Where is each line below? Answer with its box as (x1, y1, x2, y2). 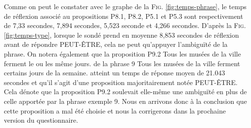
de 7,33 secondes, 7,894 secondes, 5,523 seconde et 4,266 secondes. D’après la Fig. (4, 20, 246, 30)
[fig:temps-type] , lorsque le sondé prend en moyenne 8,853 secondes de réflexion (4, 29, 239, 40)
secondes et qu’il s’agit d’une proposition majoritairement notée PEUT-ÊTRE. (4, 77, 238, 87)
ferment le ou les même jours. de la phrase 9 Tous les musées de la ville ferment (4, 58, 240, 68)
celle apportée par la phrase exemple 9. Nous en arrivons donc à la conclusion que (4, 96, 247, 106)
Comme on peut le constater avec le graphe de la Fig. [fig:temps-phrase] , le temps (4, 1, 247, 11)
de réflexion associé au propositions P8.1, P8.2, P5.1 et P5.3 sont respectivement (4, 11, 243, 21)
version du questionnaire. (4, 115, 78, 125)
